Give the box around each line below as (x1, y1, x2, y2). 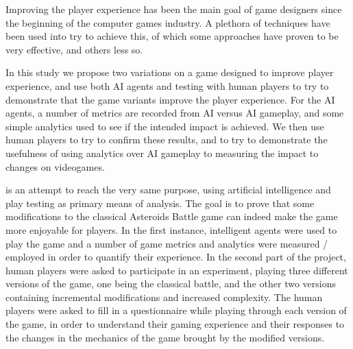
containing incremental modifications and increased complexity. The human (5, 289, 323, 304)
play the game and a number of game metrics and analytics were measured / (5, 236, 328, 250)
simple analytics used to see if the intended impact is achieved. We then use (5, 119, 324, 133)
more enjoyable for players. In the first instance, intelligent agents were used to (5, 222, 337, 237)
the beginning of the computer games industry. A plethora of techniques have (5, 15, 330, 29)
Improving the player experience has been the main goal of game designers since (5, 2, 342, 16)
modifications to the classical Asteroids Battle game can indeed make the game (5, 209, 338, 224)
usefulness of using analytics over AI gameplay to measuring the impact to (5, 145, 319, 160)
